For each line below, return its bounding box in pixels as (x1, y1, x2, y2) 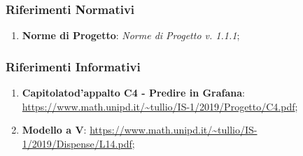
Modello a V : (22, 122, 87, 137)
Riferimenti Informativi (6, 57, 141, 75)
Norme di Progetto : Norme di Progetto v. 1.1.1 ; (22, 28, 240, 43)
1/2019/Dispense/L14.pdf (22, 136, 132, 150)
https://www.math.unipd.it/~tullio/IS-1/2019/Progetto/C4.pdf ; (22, 99, 298, 113)
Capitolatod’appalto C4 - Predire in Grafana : (22, 85, 246, 100)
